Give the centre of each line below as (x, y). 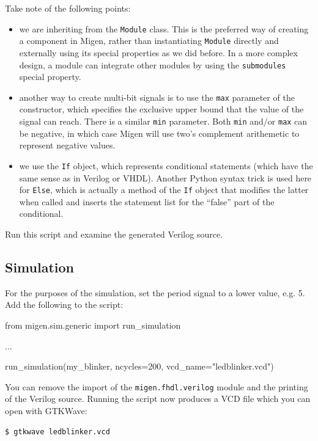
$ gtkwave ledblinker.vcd (57, 432)
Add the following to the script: (64, 304)
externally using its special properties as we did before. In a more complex (158, 52)
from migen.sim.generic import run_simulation (93, 325)
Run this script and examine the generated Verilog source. (114, 234)
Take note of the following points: (68, 8)
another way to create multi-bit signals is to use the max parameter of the (157, 97)
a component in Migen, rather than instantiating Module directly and (149, 41)
